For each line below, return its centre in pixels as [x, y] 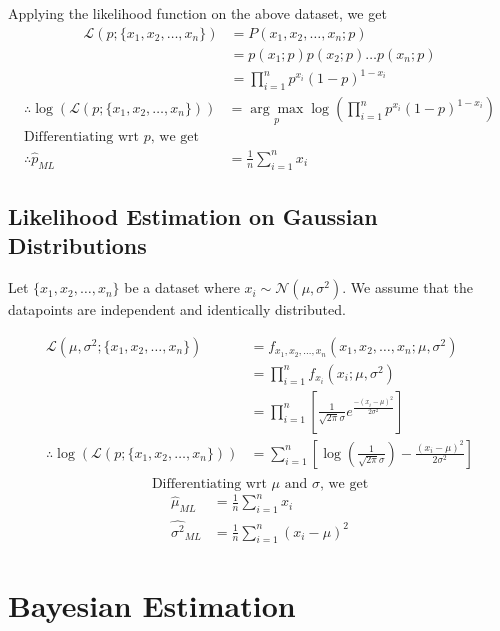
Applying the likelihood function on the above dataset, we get [197, 13]
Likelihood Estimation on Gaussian [193, 216]
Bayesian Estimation [152, 604]
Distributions [77, 245]
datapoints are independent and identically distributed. [177, 309]
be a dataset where [182, 287]
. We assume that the [408, 287]
